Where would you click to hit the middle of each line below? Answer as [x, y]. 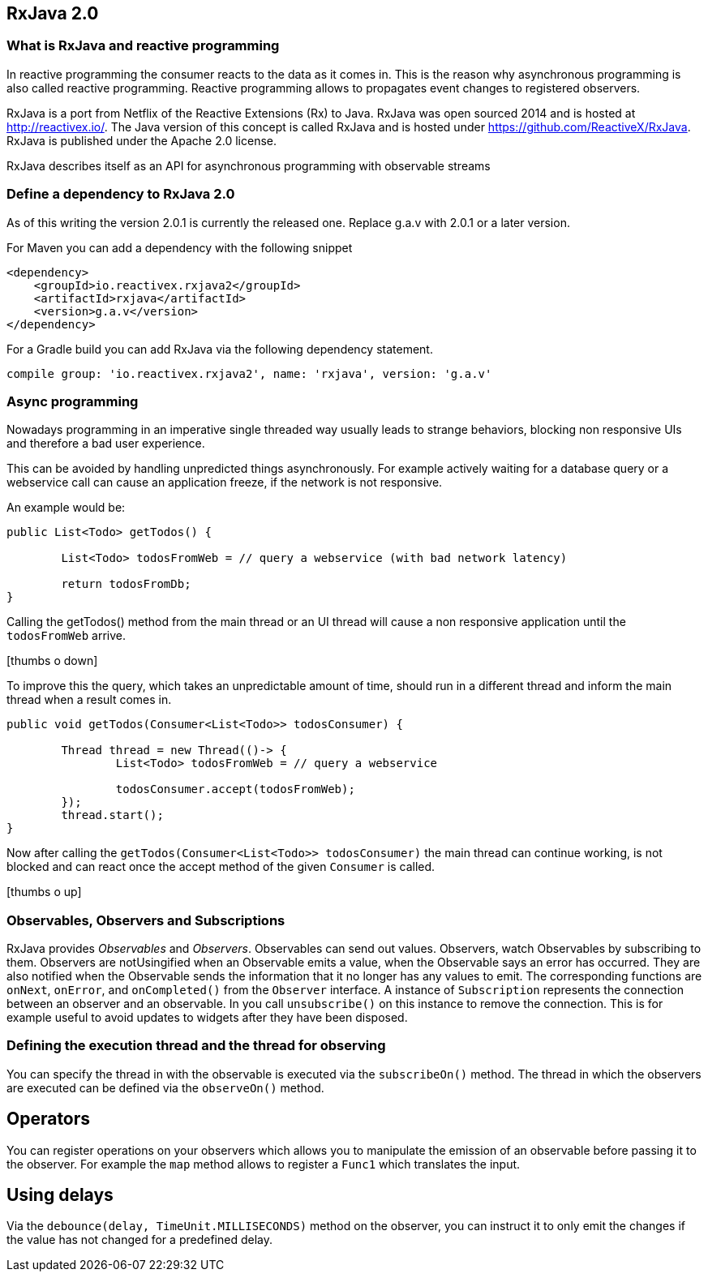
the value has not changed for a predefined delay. [139, 1240]
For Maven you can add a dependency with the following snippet [180, 247]
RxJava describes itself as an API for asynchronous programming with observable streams [249, 165]
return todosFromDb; [126, 584]
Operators [49, 1119]
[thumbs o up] [44, 892]
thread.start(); [112, 815]
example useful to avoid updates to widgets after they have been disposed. [207, 1018]
